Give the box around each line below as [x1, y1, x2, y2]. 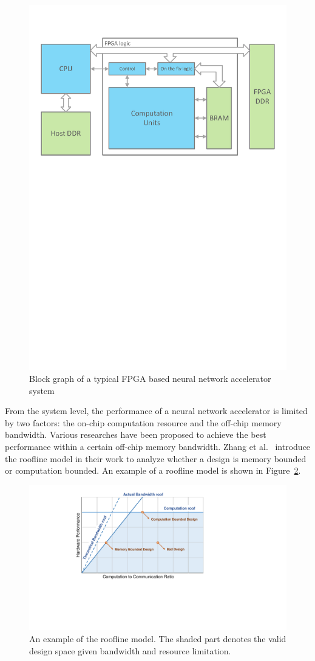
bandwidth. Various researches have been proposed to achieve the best [5, 428, 266, 441]
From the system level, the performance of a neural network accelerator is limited [5, 404, 308, 417]
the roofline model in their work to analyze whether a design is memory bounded [5, 452, 307, 465]
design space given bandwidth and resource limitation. [29, 644, 231, 657]
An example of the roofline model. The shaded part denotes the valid [29, 632, 286, 645]
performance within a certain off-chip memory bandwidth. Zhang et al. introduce [5, 440, 311, 453]
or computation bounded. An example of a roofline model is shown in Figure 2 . [5, 464, 301, 477]
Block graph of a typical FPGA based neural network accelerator [29, 372, 271, 385]
